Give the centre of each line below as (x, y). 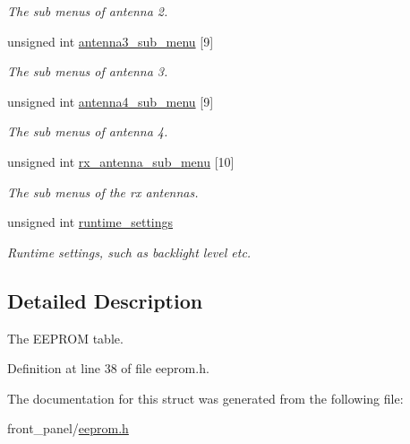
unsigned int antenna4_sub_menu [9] (111, 101)
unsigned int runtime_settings (90, 222)
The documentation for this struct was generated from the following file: (205, 398)
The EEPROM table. (65, 338)
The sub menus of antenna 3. (88, 71)
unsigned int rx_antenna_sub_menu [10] (121, 161)
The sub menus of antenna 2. (88, 11)
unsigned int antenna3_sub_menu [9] (111, 41)
